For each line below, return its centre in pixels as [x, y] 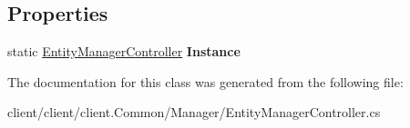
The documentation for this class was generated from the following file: [205, 81]
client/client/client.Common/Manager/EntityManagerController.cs [194, 112]
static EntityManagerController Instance [124, 51]
